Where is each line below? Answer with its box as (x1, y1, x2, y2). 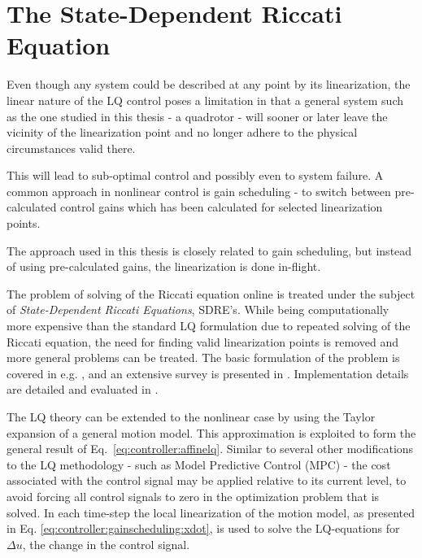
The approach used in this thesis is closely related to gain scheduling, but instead (7, 242, 412, 259)
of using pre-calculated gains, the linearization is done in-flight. (7, 258, 321, 275)
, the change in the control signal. (22, 535, 190, 552)
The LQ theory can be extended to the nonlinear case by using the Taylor (7, 408, 376, 425)
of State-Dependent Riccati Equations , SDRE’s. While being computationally (7, 301, 389, 318)
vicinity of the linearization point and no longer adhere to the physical (7, 124, 358, 141)
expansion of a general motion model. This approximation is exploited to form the (7, 424, 416, 441)
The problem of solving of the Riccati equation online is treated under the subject (7, 285, 415, 302)
